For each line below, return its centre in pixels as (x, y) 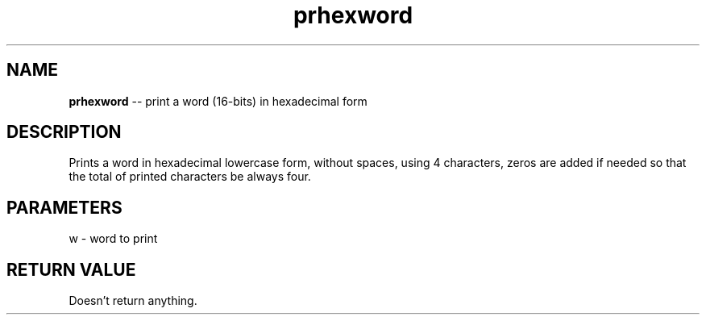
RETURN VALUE (71, 269)
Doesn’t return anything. (133, 301)
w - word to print (113, 239)
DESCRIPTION (64, 132)
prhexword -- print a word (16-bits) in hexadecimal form (218, 101)
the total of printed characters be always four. (190, 177)
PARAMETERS (64, 207)
